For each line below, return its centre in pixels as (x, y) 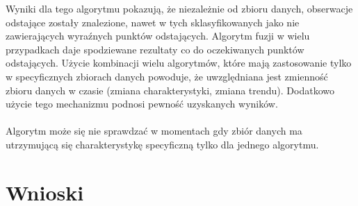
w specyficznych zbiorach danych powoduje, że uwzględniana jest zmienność (167, 76)
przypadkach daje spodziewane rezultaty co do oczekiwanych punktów (155, 49)
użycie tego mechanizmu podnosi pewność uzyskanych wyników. (142, 104)
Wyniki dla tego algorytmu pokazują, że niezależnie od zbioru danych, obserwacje (179, 8)
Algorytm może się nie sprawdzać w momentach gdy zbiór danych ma (154, 131)
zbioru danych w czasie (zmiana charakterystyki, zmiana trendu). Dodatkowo (170, 90)
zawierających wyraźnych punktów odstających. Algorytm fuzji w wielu (158, 36)
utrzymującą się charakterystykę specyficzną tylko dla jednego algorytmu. (162, 144)
